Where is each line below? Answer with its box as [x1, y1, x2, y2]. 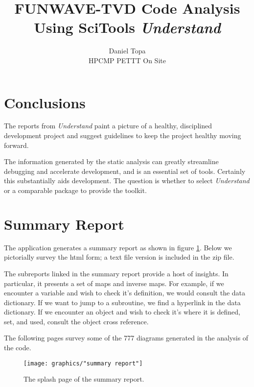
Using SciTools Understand [34, 17, 221, 38]
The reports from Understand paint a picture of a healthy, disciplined [4, 121, 212, 131]
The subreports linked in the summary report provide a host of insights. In [4, 268, 229, 278]
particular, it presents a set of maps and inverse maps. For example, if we [4, 278, 224, 288]
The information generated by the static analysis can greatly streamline [4, 156, 219, 167]
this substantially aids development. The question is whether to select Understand [4, 175, 250, 186]
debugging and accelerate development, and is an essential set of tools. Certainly [4, 166, 246, 176]
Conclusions [4, 92, 86, 112]
